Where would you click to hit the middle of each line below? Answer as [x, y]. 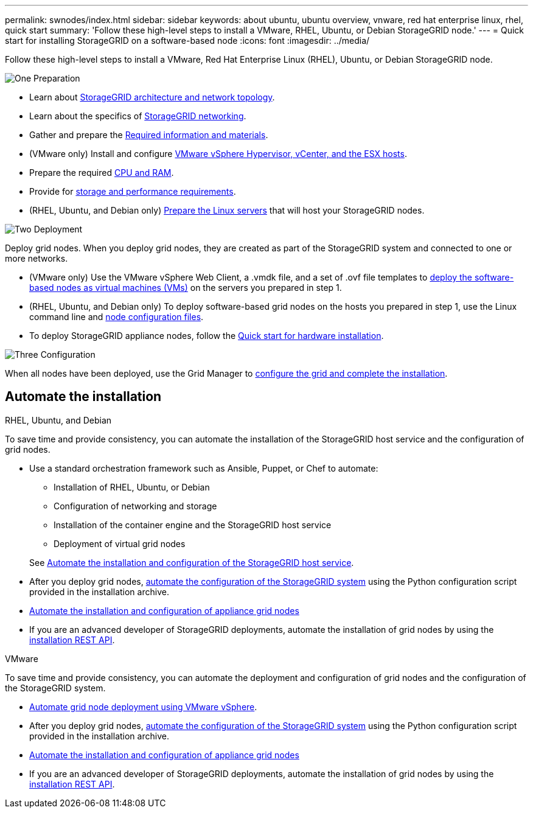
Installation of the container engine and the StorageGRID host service [193, 525]
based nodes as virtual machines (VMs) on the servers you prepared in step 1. [186, 288]
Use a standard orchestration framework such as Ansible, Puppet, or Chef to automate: [204, 468]
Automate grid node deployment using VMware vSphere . [143, 707]
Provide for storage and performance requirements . [133, 191]
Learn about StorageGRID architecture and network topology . [152, 97]
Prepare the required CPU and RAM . [102, 173]
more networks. [37, 258]
